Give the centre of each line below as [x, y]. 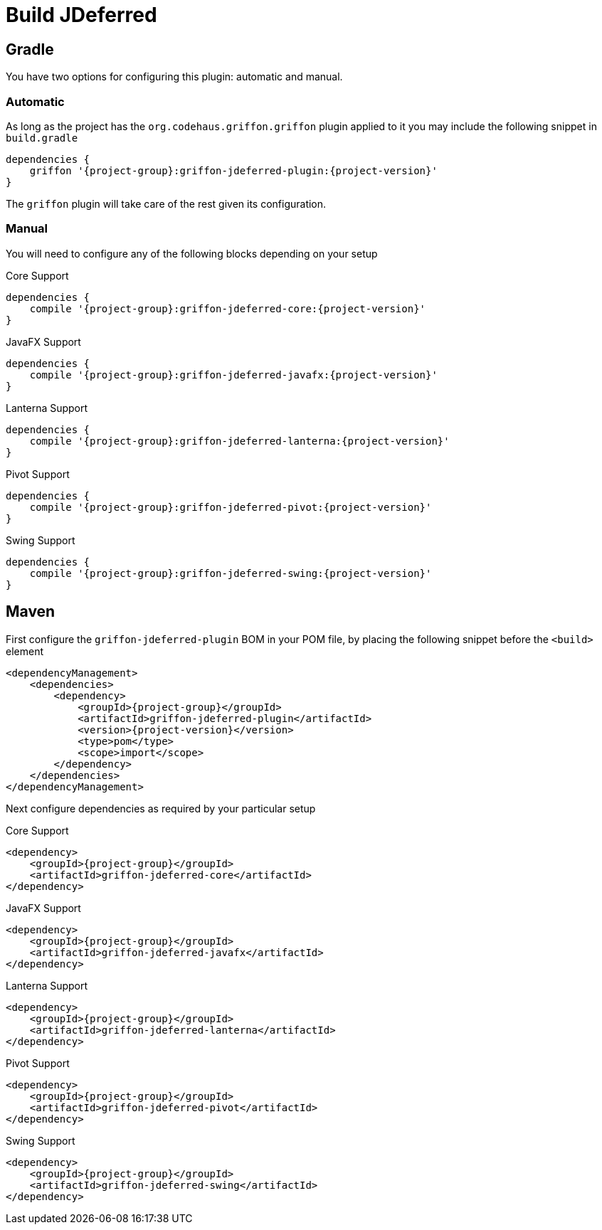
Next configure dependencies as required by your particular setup [161, 808]
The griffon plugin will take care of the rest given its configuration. [166, 203]
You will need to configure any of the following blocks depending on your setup [192, 253]
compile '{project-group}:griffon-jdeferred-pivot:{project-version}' [231, 507]
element [25, 651]
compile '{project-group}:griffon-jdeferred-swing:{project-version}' [231, 573]
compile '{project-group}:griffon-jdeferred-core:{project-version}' [228, 308]
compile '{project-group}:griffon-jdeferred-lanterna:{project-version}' [239, 441]
